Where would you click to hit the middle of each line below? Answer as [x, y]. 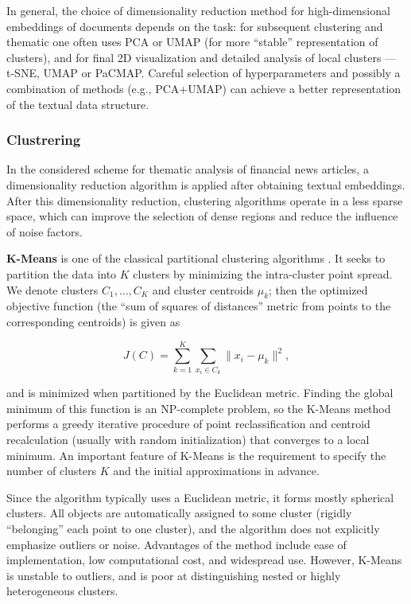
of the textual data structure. [78, 104]
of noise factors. [45, 231]
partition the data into [62, 273]
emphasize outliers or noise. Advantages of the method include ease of [176, 544]
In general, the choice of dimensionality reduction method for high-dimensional [198, 10]
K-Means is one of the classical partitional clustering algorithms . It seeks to [196, 258]
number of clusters [52, 471]
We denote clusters [52, 289]
